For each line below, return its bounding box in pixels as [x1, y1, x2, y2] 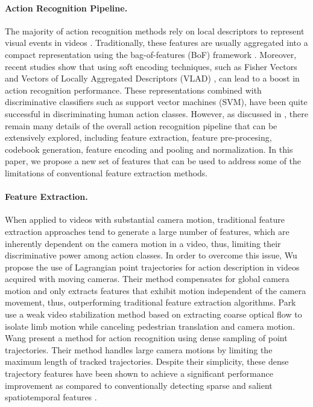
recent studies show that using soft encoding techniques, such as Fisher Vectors [5, 60, 297, 72]
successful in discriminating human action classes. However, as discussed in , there [5, 107, 308, 120]
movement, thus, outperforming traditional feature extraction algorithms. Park [5, 296, 296, 309]
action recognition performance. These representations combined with [5, 83, 262, 96]
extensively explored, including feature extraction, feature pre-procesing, [5, 131, 272, 144]
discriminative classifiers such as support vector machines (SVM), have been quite [5, 95, 308, 108]
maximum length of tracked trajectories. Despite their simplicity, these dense [5, 355, 289, 368]
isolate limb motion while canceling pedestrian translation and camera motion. [5, 319, 296, 332]
